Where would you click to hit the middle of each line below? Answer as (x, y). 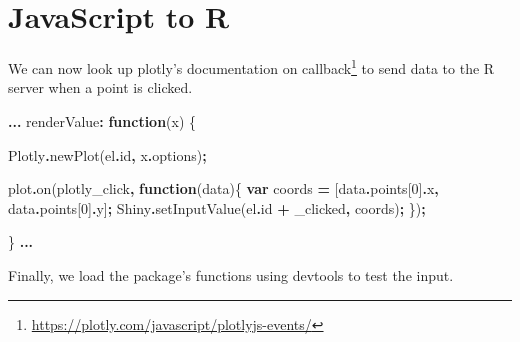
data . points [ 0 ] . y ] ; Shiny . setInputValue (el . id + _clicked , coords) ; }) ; (217, 207)
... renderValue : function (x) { (102, 120)
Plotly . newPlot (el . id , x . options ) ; (107, 154)
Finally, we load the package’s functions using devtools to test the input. (231, 274)
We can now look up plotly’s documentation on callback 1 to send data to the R (251, 66)
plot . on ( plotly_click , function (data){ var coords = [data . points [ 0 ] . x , (223, 188)
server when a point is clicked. (100, 87)
